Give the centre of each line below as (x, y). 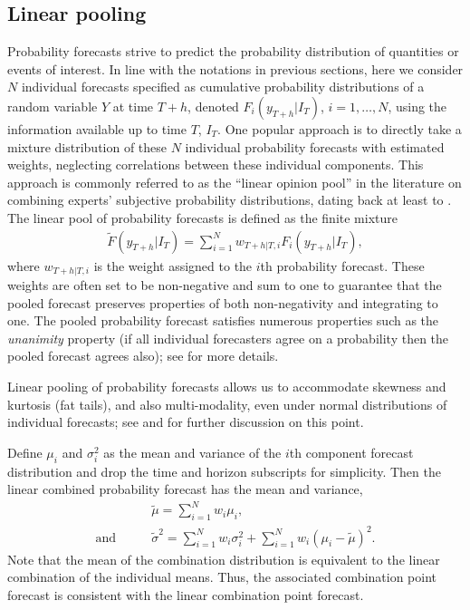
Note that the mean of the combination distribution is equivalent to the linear (224, 559)
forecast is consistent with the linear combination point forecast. (186, 594)
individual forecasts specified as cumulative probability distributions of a (223, 87)
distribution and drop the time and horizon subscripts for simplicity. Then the (224, 471)
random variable (53, 106)
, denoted (213, 106)
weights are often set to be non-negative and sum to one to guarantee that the (225, 285)
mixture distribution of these (87, 146)
